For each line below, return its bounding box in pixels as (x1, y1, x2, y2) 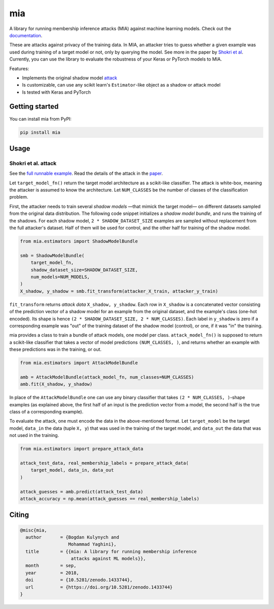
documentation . (9, 32, 43, 38)
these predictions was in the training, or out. (9, 346, 101, 352)
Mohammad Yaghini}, (68, 541, 117, 547)
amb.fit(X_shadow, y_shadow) (20, 381, 93, 387)
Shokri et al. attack (9, 159, 57, 167)
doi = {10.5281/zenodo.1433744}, (25, 577, 133, 583)
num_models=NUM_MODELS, (30, 274, 90, 280)
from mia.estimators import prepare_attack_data (20, 446, 144, 452)
